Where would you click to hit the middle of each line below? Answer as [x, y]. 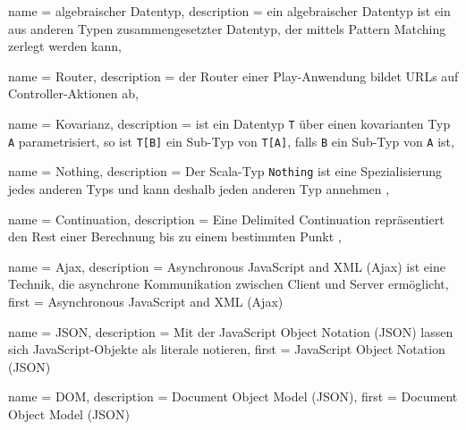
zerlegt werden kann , [65, 46]
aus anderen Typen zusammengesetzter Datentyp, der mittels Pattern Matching [227, 28]
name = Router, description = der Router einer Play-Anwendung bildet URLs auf [233, 76]
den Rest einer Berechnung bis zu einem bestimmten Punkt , [175, 236]
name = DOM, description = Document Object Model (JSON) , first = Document [233, 396]
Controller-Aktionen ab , [73, 93]
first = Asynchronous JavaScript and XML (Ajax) [146, 301]
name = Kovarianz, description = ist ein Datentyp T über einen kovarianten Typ [229, 123]
